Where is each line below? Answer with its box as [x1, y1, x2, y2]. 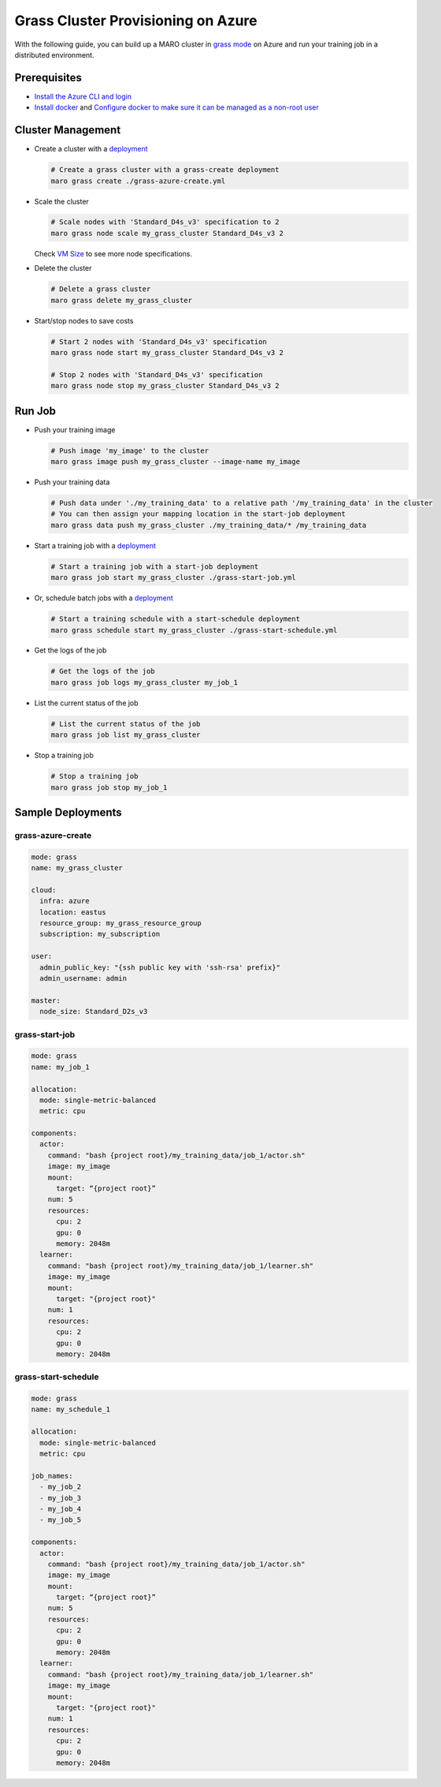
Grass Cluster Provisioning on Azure [14, 12, 258, 29]
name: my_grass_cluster [31, 864, 124, 873]
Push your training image [34, 424, 116, 434]
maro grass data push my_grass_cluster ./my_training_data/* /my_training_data [50, 521, 367, 529]
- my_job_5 [39, 1516, 82, 1524]
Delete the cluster [34, 264, 92, 273]
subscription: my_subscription [39, 929, 161, 939]
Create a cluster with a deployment [34, 144, 149, 154]
